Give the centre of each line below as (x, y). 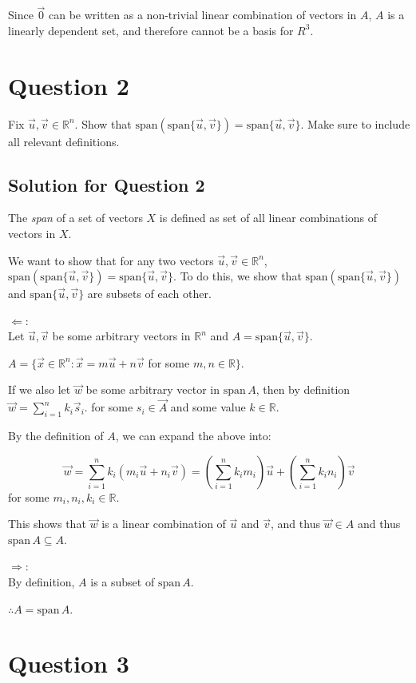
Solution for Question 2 (107, 184)
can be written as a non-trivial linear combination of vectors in (203, 15)
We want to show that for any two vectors (111, 260)
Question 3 (69, 663)
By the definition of (56, 436)
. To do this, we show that (238, 276)
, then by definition (303, 389)
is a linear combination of (164, 524)
